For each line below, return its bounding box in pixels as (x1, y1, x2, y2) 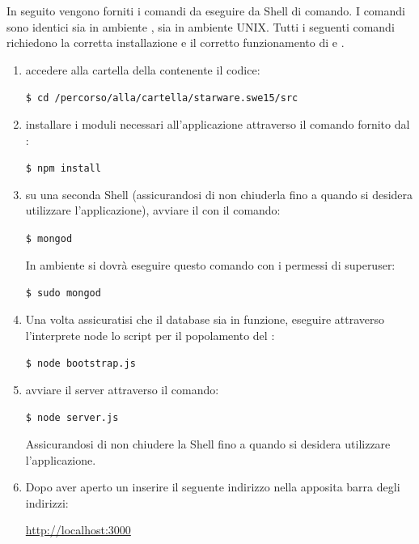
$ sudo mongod (25, 287, 101, 300)
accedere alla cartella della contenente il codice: (25, 61, 260, 78)
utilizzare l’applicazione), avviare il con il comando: (25, 202, 281, 219)
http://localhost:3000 (25, 521, 131, 538)
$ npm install (25, 163, 101, 175)
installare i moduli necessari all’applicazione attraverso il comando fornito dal (25, 116, 410, 133)
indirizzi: (25, 494, 69, 511)
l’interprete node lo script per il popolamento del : (25, 326, 275, 343)
